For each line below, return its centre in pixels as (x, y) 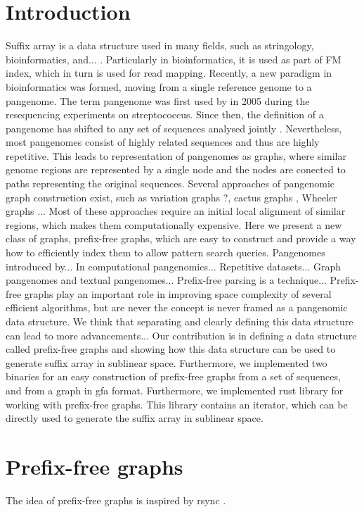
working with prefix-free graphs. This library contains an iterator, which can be (177, 404)
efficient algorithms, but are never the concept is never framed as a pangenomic (177, 307)
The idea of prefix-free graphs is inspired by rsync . (116, 500)
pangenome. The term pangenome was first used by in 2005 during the (158, 100)
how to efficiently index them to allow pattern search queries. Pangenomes (165, 252)
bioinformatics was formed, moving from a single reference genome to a (159, 86)
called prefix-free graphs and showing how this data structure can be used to (171, 349)
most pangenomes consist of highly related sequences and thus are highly (163, 142)
